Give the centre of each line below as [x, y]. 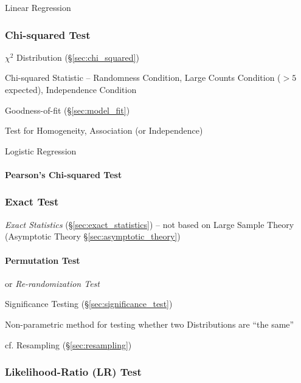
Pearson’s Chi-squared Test [64, 174]
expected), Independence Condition [71, 89]
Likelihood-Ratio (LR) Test [73, 372]
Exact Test [32, 202]
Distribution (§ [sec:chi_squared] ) [78, 57]
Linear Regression [38, 7]
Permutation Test [43, 260]
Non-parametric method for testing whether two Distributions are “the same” [150, 324]
